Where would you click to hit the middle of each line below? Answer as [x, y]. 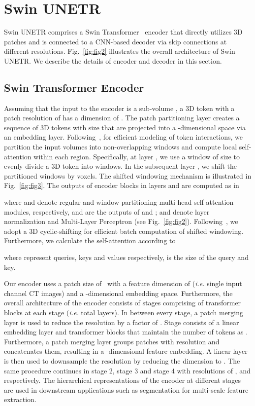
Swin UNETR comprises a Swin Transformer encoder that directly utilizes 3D [123, 32]
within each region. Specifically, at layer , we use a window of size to [137, 156]
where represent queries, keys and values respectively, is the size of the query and [126, 257]
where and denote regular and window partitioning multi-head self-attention [119, 202]
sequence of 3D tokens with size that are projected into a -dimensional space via [125, 127]
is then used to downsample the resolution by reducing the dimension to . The [122, 360]
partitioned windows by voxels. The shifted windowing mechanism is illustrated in [128, 175]
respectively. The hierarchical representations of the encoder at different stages [122, 380]
